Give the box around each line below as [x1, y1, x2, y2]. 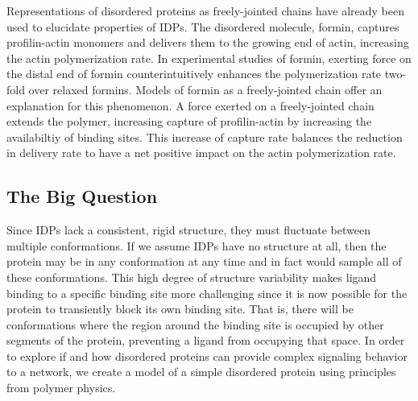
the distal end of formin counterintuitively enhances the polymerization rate [6, 65, 382, 82]
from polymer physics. [6, 379, 116, 396]
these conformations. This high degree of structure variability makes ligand [6, 268, 377, 285]
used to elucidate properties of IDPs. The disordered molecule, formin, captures [6, 18, 399, 35]
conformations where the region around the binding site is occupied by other [6, 316, 384, 333]
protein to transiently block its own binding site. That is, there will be [6, 300, 354, 317]
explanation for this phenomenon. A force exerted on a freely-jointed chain [6, 97, 375, 114]
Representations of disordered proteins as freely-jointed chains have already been [6, 2, 405, 19]
